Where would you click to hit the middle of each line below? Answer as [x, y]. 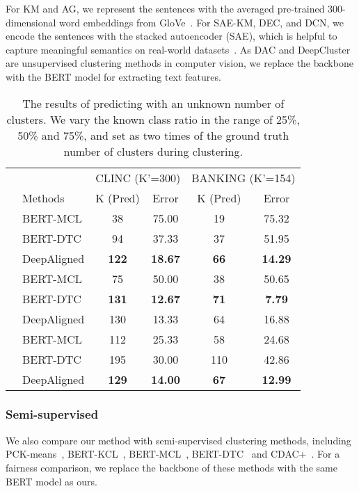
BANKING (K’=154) [244, 177]
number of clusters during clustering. [153, 151]
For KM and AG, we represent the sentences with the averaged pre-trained [165, 8]
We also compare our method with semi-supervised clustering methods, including [178, 440]
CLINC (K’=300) [138, 177]
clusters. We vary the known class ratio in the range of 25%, [153, 119]
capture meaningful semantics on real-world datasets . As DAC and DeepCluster [178, 49]
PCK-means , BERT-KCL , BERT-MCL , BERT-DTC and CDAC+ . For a [173, 454]
